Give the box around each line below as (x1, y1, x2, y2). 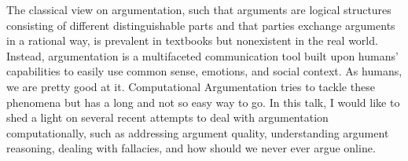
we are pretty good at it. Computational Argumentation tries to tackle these (6, 78, 375, 94)
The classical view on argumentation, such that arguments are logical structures (6, 2, 391, 17)
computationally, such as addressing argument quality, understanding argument (6, 124, 389, 141)
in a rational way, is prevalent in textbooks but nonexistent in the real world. (6, 32, 378, 49)
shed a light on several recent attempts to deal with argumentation (6, 109, 329, 126)
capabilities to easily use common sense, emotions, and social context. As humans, (6, 63, 402, 79)
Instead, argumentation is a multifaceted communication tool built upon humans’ (6, 47, 399, 64)
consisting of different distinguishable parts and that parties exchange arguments (6, 16, 395, 33)
